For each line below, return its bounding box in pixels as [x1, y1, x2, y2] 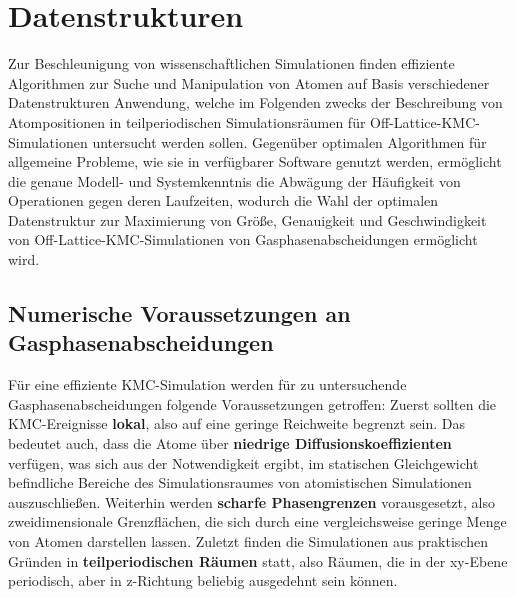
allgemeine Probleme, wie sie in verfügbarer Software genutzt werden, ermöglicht [8, 151, 502, 172]
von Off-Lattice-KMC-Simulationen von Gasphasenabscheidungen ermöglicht [8, 229, 478, 250]
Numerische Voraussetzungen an [8, 298, 351, 329]
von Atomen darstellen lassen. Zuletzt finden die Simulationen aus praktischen [8, 531, 488, 551]
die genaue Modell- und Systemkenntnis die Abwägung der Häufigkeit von [8, 170, 461, 191]
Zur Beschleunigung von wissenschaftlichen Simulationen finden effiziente [8, 53, 455, 74]
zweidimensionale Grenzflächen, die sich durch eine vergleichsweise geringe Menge [8, 511, 507, 532]
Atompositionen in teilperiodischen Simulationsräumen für [8, 111, 366, 132]
